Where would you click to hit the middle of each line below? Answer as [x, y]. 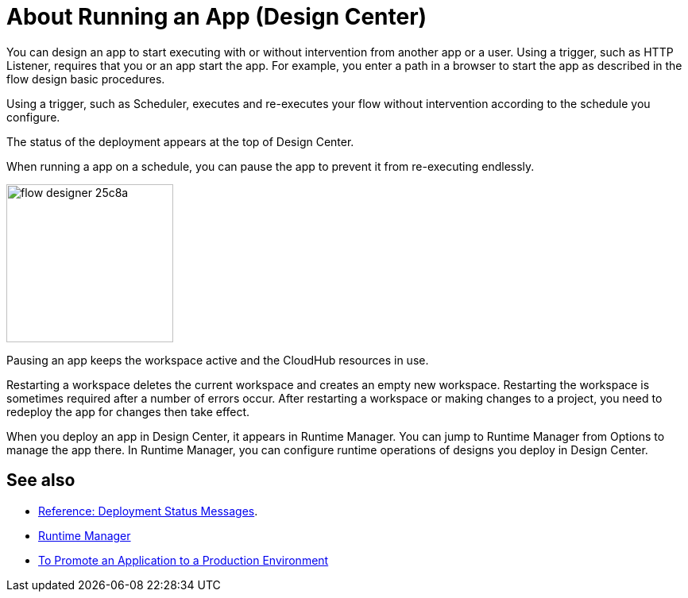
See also [41, 480]
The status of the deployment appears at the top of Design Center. [180, 141]
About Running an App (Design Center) [217, 17]
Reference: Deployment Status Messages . [148, 511]
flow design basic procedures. [86, 79]
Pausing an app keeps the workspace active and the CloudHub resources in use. [218, 360]
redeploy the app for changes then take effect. [128, 411]
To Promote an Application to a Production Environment [184, 560]
